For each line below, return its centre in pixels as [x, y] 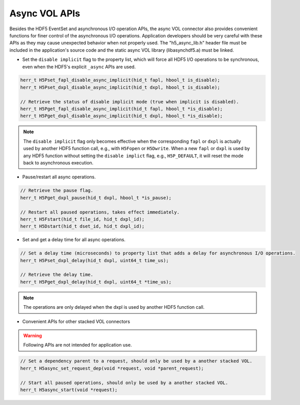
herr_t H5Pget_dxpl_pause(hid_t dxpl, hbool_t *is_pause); [96, 198]
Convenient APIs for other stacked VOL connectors [76, 321]
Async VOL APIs [45, 13]
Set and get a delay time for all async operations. [74, 240]
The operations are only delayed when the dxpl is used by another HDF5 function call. [114, 307]
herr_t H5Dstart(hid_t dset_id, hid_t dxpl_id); [82, 226]
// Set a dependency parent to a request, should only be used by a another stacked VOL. [136, 361]
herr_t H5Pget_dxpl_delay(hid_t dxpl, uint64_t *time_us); [96, 282]
